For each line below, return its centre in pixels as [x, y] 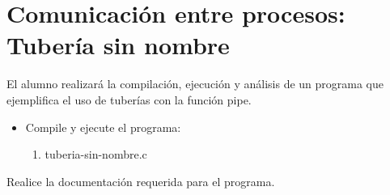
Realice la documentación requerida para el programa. [141, 181]
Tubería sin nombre [118, 45]
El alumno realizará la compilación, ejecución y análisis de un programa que [195, 84]
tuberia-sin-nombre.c [96, 154]
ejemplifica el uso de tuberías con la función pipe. [129, 99]
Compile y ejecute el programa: [103, 127]
